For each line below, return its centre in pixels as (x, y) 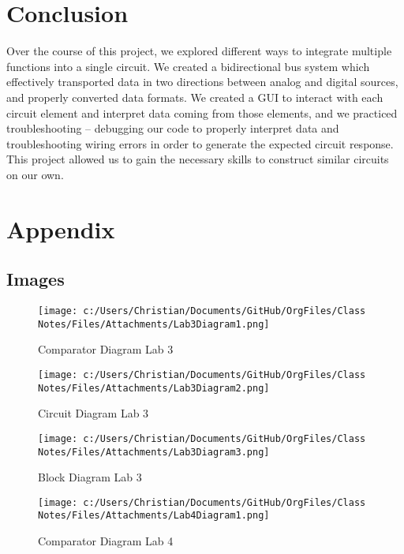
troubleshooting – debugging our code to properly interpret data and (173, 128)
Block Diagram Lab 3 (90, 477)
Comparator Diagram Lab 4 (106, 541)
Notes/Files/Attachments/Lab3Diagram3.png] (154, 452)
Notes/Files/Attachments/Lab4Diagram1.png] (154, 516)
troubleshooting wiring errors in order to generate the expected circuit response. (200, 143)
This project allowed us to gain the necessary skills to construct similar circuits (198, 159)
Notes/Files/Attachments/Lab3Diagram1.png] (154, 324)
